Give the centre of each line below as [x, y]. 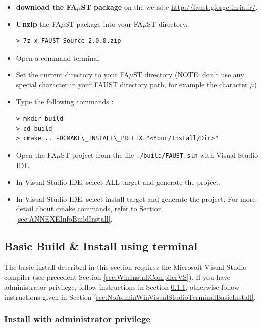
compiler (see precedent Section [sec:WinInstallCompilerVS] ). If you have [117, 277]
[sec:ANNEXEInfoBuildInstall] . [64, 218]
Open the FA [36, 155]
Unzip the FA [38, 23]
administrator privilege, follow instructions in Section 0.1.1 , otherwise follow [122, 286]
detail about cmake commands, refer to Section [89, 209]
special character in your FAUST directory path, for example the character [132, 84]
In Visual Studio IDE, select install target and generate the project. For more [136, 199]
